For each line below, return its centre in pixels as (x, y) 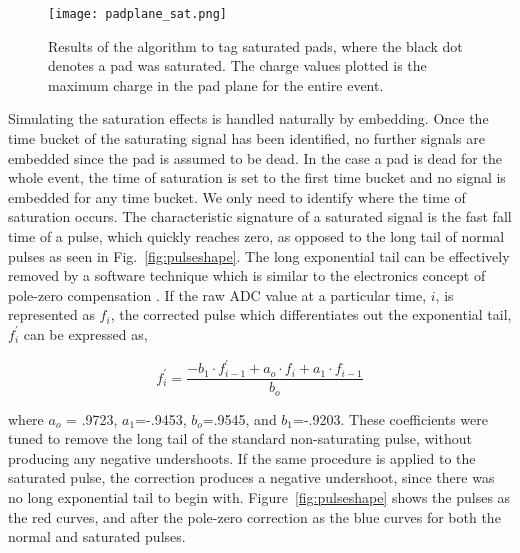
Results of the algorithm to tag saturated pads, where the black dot (255, 45)
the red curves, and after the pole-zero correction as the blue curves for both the (254, 516)
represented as (51, 314)
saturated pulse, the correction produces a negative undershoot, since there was (251, 477)
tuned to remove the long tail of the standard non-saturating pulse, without (240, 438)
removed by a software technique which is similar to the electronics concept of (247, 275)
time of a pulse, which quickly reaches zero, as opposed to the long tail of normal (256, 236)
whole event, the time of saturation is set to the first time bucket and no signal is (257, 177)
